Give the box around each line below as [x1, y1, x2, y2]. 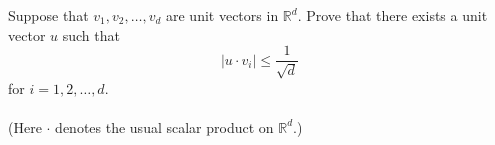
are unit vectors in [166, 5, 279, 25]
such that [62, 24, 120, 45]
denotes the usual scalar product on [55, 116, 274, 137]
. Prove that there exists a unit [297, 5, 488, 25]
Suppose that [8, 5, 89, 25]
